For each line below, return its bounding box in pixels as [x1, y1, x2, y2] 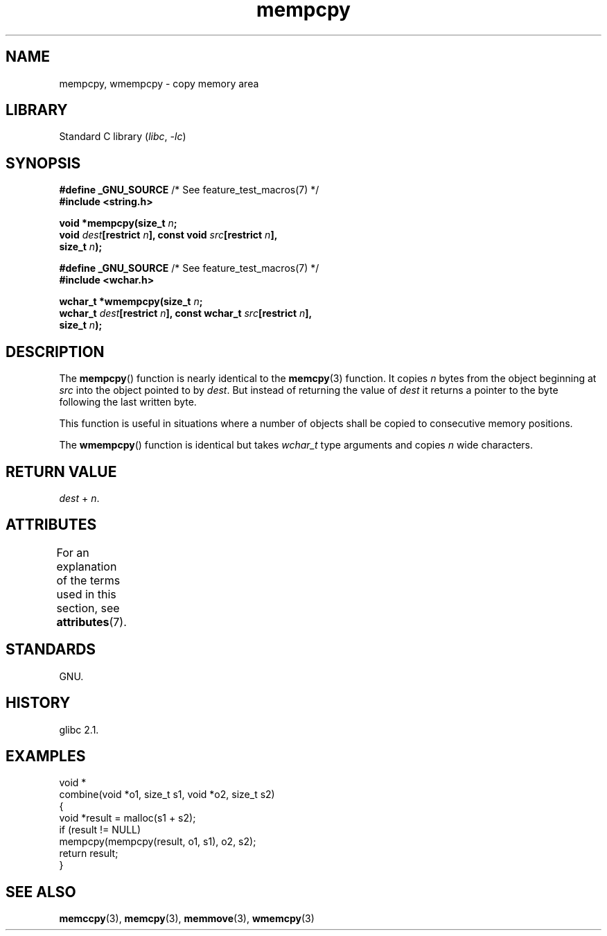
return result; [59, 847, 118, 860]
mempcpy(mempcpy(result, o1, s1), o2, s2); [59, 835, 256, 848]
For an [56, 545, 89, 560]
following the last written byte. [59, 396, 197, 408]
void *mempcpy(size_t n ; [59, 217, 177, 229]
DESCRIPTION [6, 343, 105, 361]
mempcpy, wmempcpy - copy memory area [59, 77, 259, 89]
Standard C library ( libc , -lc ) [59, 130, 186, 143]
